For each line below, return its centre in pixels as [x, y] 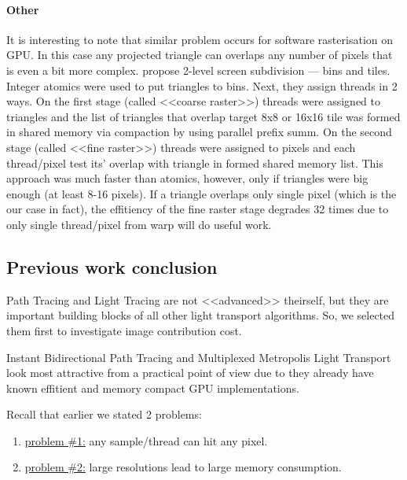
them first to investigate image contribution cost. [124, 330]
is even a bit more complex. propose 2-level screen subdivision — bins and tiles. [198, 70]
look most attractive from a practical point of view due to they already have [190, 373]
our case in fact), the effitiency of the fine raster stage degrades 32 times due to [198, 209]
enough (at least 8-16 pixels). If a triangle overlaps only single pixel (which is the [202, 193]
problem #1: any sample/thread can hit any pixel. [146, 440]
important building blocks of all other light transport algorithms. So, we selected [201, 315]
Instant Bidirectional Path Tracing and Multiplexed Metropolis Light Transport [199, 357]
